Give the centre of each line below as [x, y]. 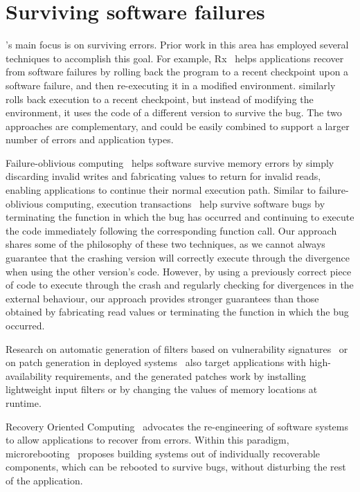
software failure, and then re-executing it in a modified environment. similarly [171, 85]
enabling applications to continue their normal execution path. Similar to [161, 190]
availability [29, 375]
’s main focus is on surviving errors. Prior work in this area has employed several [177, 45]
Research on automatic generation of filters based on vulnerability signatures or [177, 348]
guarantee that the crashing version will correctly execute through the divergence [178, 258]
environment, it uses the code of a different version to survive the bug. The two [174, 112]
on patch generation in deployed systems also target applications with [156, 362]
